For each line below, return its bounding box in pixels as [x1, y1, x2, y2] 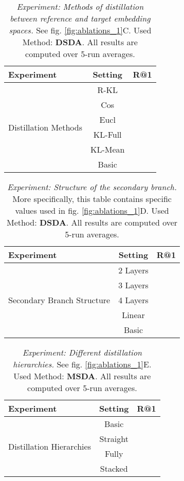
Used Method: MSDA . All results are [13, 370, 151, 382]
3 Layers [118, 279, 149, 291]
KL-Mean [90, 143, 125, 155]
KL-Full [93, 128, 122, 140]
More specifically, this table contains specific [12, 193, 172, 205]
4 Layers [118, 294, 149, 306]
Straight [99, 433, 128, 445]
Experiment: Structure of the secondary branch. [7, 181, 177, 193]
